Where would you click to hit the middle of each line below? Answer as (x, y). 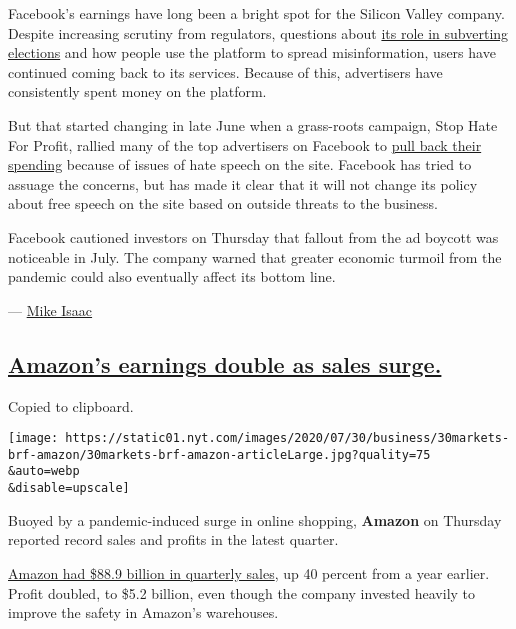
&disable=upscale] (69, 488)
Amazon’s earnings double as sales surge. (225, 363)
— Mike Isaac (50, 309)
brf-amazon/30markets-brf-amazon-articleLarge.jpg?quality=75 (219, 454)
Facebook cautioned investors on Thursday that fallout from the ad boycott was (253, 236)
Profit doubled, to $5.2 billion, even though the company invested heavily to (242, 592)
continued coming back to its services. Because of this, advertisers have (225, 71)
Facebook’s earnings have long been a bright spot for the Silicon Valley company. (256, 13)
